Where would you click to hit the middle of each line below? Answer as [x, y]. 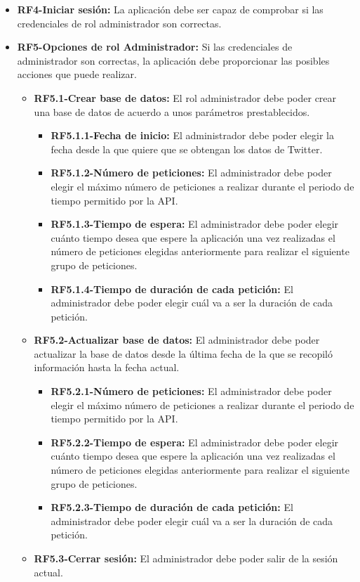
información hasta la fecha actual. [107, 367]
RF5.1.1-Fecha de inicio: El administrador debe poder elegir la [192, 135]
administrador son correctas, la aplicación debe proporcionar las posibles [173, 60]
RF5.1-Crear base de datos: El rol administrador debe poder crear [185, 97]
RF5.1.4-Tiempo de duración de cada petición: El [172, 289]
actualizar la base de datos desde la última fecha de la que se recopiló [183, 353]
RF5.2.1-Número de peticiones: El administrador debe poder [191, 391]
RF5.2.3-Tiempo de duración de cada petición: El [172, 507]
